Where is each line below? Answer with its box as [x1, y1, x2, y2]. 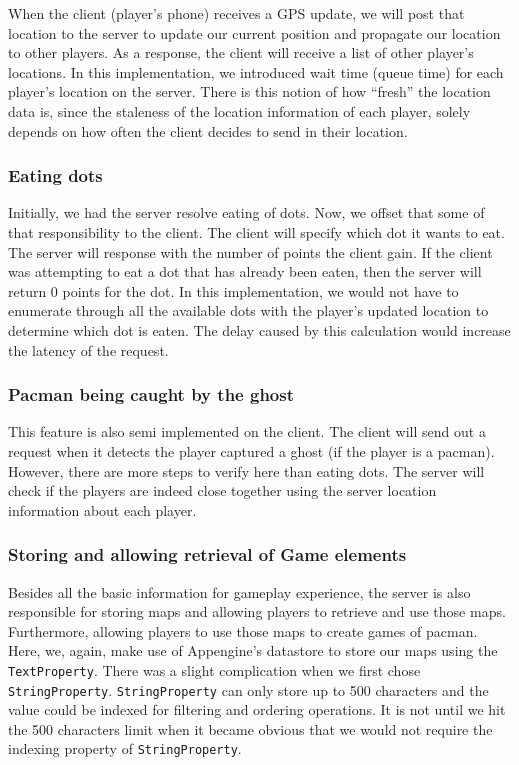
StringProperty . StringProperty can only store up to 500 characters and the [8, 679, 489, 700]
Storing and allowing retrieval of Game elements [8, 542, 407, 567]
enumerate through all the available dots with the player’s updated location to [8, 300, 489, 321]
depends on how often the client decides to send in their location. [8, 120, 408, 141]
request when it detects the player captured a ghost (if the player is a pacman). [8, 440, 495, 461]
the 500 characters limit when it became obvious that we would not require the [8, 718, 493, 739]
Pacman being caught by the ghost [8, 382, 294, 407]
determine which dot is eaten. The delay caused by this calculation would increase [8, 319, 511, 340]
